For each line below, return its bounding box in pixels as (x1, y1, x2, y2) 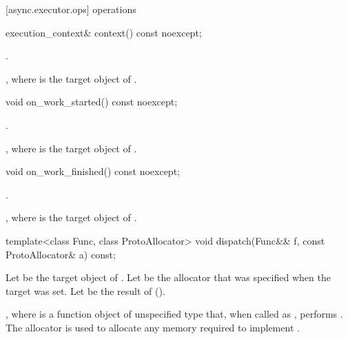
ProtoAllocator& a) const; (6, 247, 116, 261)
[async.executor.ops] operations (6, 2, 136, 16)
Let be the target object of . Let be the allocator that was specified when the (6, 270, 331, 285)
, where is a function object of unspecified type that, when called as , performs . (6, 307, 343, 321)
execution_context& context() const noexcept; (6, 25, 202, 39)
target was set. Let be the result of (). (6, 283, 165, 298)
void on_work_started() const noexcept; (6, 94, 178, 109)
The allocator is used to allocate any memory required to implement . (6, 320, 300, 334)
